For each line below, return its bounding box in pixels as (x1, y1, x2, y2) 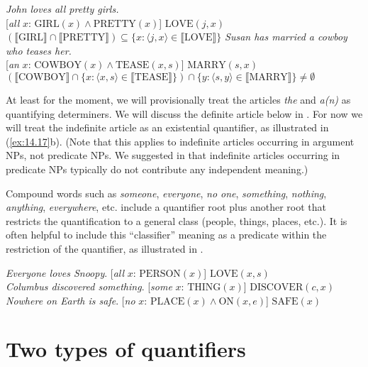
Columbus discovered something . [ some (6, 279, 172, 294)
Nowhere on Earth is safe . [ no (6, 292, 135, 307)
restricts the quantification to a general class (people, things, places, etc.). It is (6, 213, 347, 228)
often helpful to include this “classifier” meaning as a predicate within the (6, 227, 327, 242)
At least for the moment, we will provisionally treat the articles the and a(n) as (6, 92, 351, 106)
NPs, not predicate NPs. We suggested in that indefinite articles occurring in (6, 148, 340, 163)
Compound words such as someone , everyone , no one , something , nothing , (6, 185, 327, 200)
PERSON (139, 268, 181, 279)
